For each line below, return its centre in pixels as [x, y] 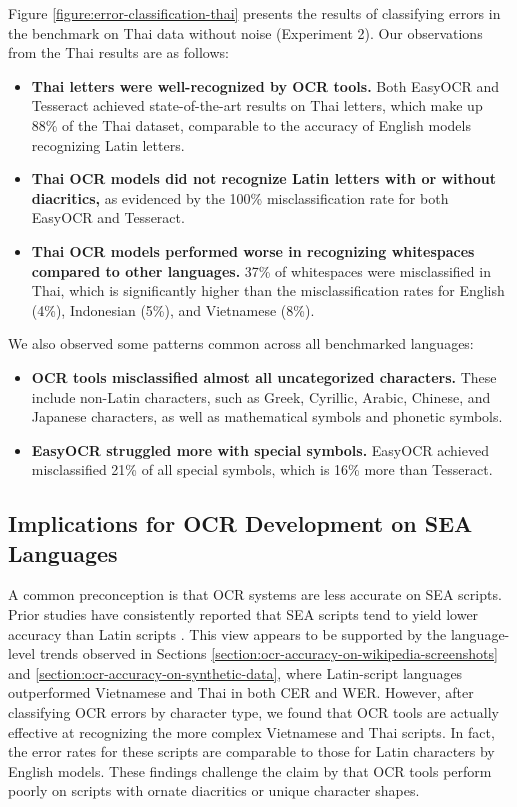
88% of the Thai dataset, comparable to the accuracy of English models [251, 124]
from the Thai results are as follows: [118, 52]
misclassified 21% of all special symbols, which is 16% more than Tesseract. [262, 469]
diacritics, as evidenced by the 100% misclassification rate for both [240, 197]
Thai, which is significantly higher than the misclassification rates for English [268, 290]
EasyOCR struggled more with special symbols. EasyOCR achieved [260, 449]
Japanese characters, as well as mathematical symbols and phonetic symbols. [267, 416]
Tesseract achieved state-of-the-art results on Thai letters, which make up [257, 105]
